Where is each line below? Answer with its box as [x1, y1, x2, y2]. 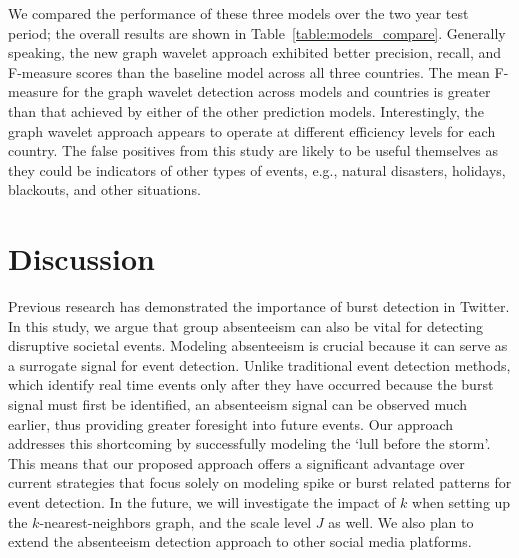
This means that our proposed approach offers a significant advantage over [8, 452, 465, 473]
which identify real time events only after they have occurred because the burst [8, 374, 494, 395]
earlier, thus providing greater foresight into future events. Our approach [8, 413, 454, 434]
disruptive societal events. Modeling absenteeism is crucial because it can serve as [8, 335, 508, 356]
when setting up [412, 492, 511, 512]
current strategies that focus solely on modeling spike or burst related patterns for [8, 472, 512, 493]
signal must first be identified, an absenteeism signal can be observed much [8, 394, 468, 415]
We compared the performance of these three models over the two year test [8, 3, 469, 23]
